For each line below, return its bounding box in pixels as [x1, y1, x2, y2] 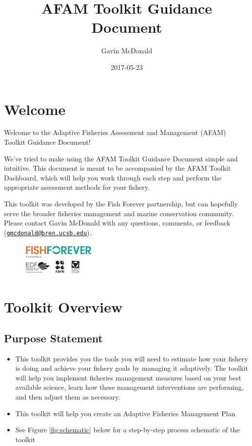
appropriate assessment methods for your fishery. [4, 182, 150, 192]
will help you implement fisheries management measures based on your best [15, 372, 241, 382]
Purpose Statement [4, 330, 103, 345]
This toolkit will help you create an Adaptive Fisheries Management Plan [15, 408, 235, 418]
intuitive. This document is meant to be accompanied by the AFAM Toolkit [4, 163, 231, 173]
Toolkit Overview [4, 297, 123, 317]
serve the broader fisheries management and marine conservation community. [4, 208, 234, 218]
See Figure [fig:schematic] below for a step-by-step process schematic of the [15, 424, 240, 435]
